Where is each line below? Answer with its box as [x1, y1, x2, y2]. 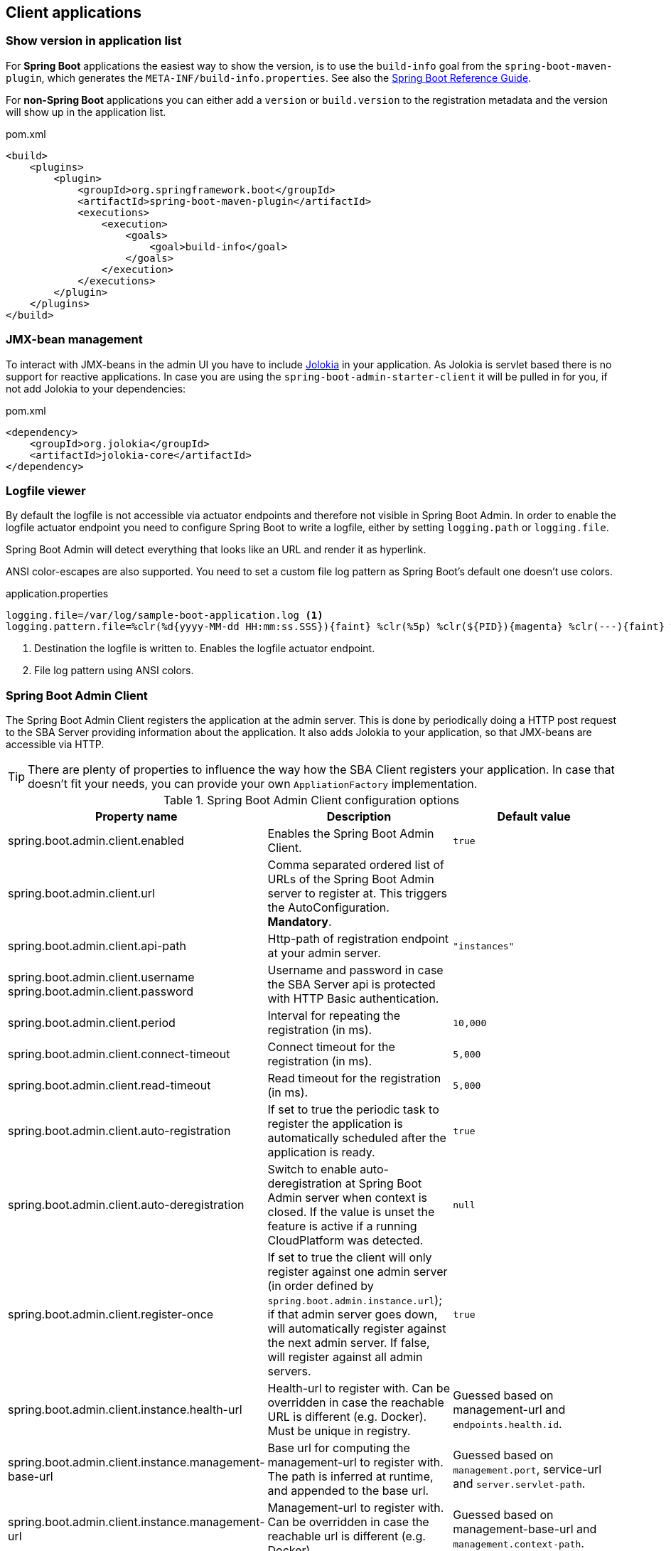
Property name [95, 809, 178, 824]
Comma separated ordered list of [267, 858, 445, 873]
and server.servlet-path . [453, 1476, 586, 1491]
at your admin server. [267, 946, 381, 961]
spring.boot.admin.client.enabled [8, 833, 184, 848]
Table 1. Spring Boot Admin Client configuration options [163, 793, 460, 808]
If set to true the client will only [267, 1250, 432, 1265]
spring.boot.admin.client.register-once [8, 1307, 214, 1322]
